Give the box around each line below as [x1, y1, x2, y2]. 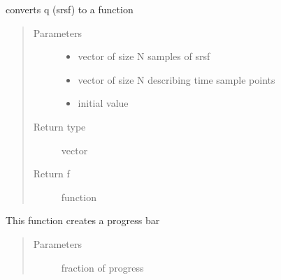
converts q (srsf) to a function [6, 2, 134, 16]
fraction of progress [61, 260, 144, 274]
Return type [33, 119, 86, 133]
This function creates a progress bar [6, 213, 160, 228]
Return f [33, 166, 70, 181]
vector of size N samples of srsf [78, 49, 210, 64]
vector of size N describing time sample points [78, 72, 275, 87]
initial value [78, 96, 129, 110]
